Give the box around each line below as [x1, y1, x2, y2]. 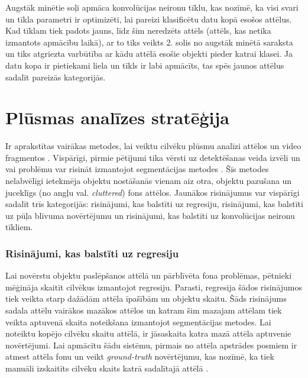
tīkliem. [5, 221, 33, 233]
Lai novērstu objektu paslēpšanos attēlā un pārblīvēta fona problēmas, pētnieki [5, 269, 292, 282]
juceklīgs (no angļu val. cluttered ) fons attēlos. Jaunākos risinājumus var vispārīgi [5, 186, 300, 198]
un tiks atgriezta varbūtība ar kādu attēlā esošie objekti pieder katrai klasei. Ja [5, 47, 293, 60]
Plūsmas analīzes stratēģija [5, 105, 229, 130]
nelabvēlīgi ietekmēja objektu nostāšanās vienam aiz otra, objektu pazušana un [5, 175, 292, 187]
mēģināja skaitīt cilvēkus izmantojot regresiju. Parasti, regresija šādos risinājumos [5, 280, 303, 293]
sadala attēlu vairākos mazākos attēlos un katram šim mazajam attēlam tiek [5, 304, 282, 316]
